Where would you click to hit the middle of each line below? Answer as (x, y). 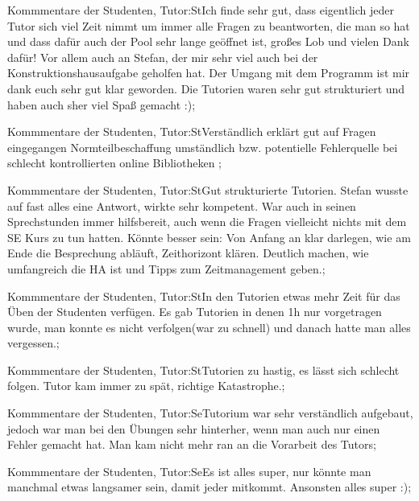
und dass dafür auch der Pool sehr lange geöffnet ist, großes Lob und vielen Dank (208, 41)
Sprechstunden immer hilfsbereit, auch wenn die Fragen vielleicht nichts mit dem (207, 222)
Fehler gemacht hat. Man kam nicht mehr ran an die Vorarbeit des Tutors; (192, 444)
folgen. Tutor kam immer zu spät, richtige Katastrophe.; (146, 386)
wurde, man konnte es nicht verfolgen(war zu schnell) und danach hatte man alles (209, 327)
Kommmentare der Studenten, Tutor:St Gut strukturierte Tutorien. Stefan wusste (208, 189)
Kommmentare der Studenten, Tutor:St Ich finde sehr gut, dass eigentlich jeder (201, 10)
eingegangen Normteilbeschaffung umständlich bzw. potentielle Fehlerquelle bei (203, 147)
